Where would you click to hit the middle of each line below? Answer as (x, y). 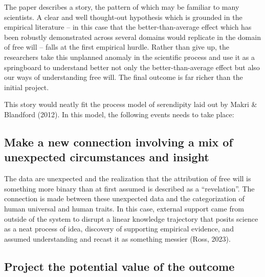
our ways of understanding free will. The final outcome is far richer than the (124, 77)
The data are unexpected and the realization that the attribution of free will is (128, 178)
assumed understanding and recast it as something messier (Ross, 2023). (117, 238)
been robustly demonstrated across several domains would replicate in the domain (132, 37)
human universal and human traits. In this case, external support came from (124, 208)
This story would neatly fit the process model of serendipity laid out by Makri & (131, 104)
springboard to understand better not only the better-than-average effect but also (132, 67)
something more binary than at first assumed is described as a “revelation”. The (129, 188)
